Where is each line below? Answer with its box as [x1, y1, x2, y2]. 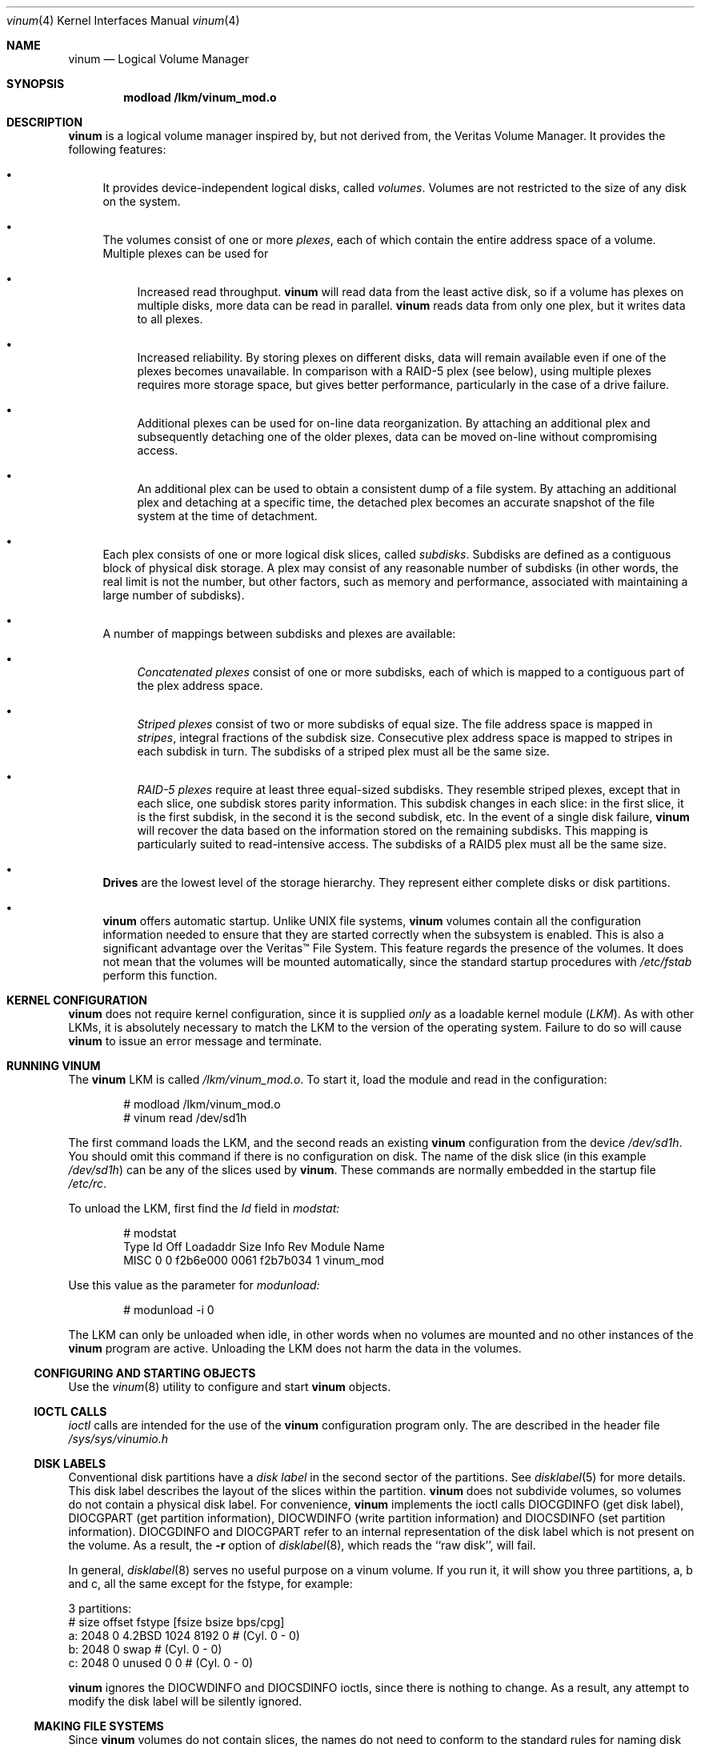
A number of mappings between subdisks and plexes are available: [102, 627, 456, 640]
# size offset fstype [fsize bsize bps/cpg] [68, 1615, 285, 1629]
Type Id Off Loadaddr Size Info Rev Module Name [123, 1240, 385, 1253]
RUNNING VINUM [6, 1059, 101, 1072]
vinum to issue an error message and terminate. [68, 1034, 322, 1048]
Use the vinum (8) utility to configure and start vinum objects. [68, 1380, 391, 1393]
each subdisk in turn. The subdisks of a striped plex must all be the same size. [137, 744, 550, 758]
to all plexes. [137, 312, 203, 326]
